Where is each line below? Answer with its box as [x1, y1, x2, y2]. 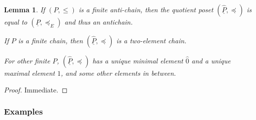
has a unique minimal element [92, 56, 184, 65]
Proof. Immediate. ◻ [4, 84, 67, 94]
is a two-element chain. [116, 35, 187, 45]
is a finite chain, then [18, 35, 83, 45]
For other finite [4, 56, 50, 65]
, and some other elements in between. [61, 68, 176, 78]
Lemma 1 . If [4, 4, 45, 14]
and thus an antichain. [64, 17, 133, 27]
